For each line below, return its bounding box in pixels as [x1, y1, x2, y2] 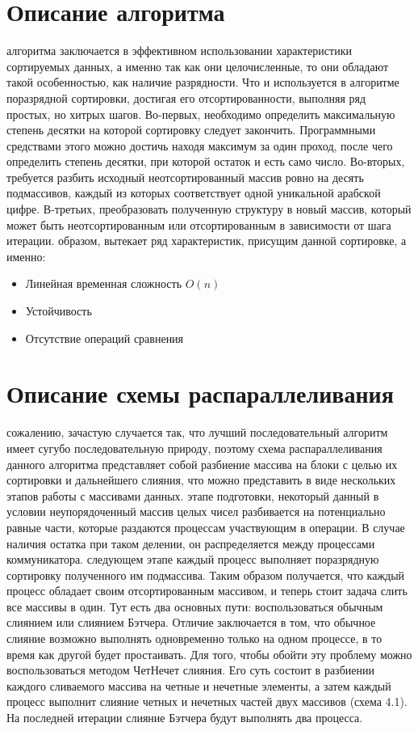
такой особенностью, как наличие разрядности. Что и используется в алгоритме [6, 74, 399, 91]
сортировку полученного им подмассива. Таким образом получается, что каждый [6, 566, 405, 583]
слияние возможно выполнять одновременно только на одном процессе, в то [6, 630, 382, 647]
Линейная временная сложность [25, 275, 182, 292]
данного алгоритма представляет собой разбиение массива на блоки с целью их [6, 455, 398, 472]
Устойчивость [25, 302, 92, 319]
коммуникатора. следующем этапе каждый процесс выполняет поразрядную [6, 551, 379, 568]
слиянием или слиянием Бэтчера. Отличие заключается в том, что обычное [6, 614, 376, 631]
